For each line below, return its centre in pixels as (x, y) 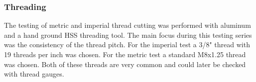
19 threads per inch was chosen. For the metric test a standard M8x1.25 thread (125, 54)
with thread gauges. (34, 74)
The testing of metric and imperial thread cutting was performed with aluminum (128, 25)
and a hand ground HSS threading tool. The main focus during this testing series (128, 35)
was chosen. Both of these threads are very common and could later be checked (125, 64)
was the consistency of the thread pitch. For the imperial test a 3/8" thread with (127, 44)
